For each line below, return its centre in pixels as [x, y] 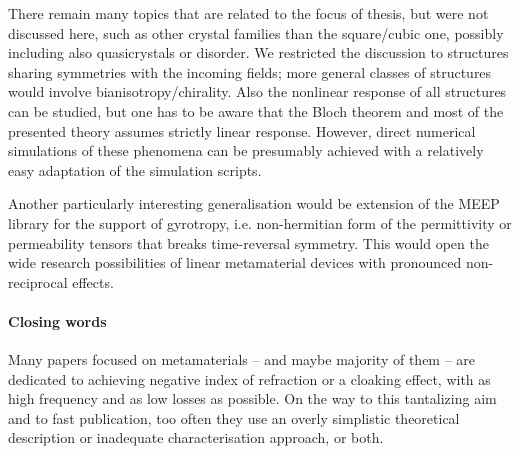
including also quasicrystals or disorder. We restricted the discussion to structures [258, 52]
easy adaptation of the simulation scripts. [135, 169]
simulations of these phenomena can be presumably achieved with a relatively [246, 150]
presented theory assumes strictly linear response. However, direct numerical [242, 130]
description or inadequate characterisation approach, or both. [196, 437]
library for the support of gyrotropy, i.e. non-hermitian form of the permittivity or [260, 222]
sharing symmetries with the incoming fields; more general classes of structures [250, 71]
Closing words [57, 320]
